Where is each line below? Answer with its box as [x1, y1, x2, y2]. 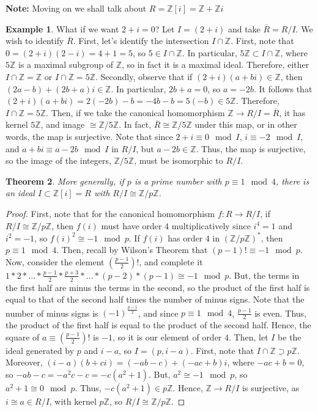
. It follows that [253, 82, 312, 95]
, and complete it [139, 255, 203, 268]
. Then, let [229, 330, 268, 343]
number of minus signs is [6, 306, 98, 319]
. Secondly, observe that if [95, 70, 193, 83]
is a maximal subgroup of [18, 58, 113, 71]
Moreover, [6, 356, 43, 369]
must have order [101, 219, 162, 232]
